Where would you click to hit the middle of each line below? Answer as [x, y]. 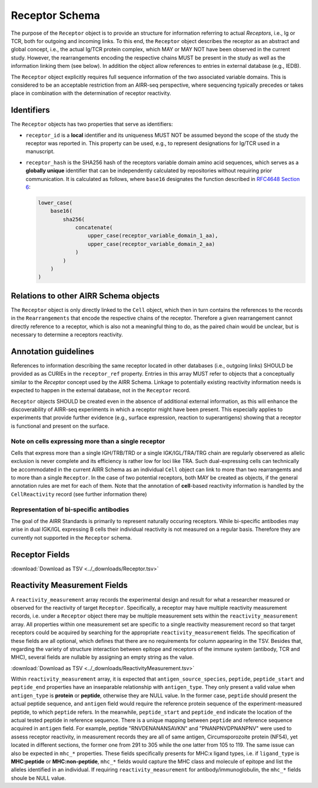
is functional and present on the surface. [60, 426]
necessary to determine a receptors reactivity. [67, 335]
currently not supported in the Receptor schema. [72, 537]
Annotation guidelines [52, 351]
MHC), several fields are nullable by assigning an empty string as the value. [102, 657]
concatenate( [94, 228]
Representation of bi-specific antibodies [70, 509]
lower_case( [55, 203]
